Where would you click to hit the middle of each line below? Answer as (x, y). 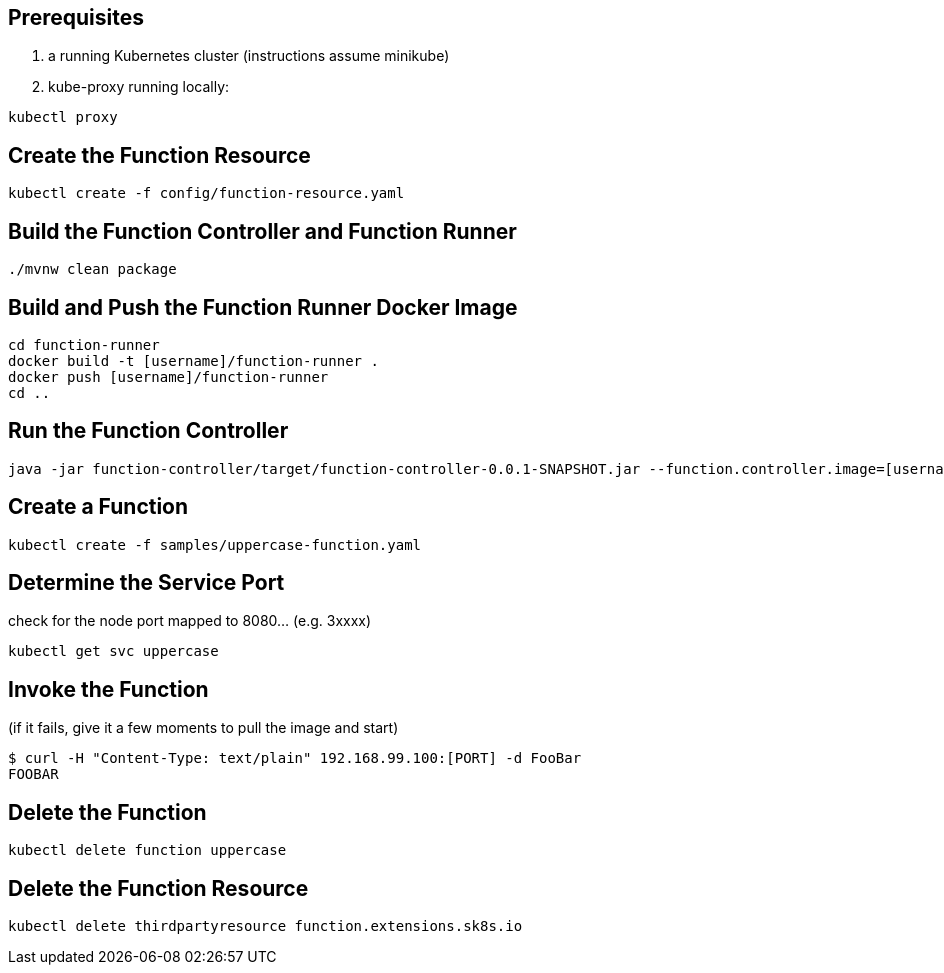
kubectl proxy (63, 117)
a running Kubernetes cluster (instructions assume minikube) (249, 56)
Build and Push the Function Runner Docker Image (263, 307)
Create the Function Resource (159, 155)
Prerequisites (76, 17)
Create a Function (98, 507)
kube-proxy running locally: (139, 87)
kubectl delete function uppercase (147, 850)
